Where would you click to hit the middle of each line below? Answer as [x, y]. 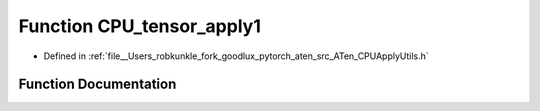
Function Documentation [97, 84]
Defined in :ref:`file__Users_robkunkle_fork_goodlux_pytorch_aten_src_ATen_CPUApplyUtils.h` [236, 56]
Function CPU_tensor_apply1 [140, 26]
